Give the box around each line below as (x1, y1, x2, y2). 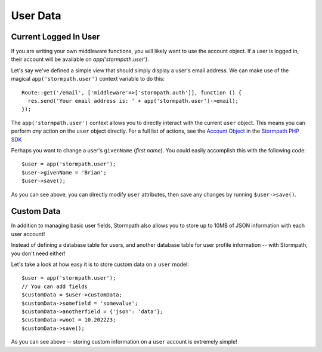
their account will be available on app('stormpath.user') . (11, 56, 149, 63)
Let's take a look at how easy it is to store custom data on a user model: (11, 261, 189, 268)
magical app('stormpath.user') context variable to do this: (11, 75, 165, 82)
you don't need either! (11, 250, 66, 257)
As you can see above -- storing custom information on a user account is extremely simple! (11, 338, 238, 345)
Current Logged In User (11, 32, 100, 42)
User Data (11, 9, 62, 22)
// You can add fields (21, 283, 88, 290)
